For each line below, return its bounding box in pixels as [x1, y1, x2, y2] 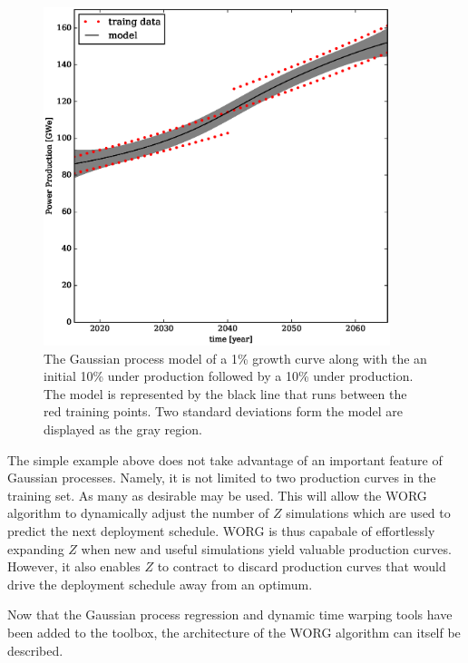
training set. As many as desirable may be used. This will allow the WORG [7, 485, 427, 504]
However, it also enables [7, 557, 141, 576]
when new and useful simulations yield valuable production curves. [81, 539, 452, 558]
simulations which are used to [286, 503, 451, 522]
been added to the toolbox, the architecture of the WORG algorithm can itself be [7, 622, 461, 641]
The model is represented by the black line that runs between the [44, 384, 407, 403]
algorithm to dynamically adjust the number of [7, 503, 269, 522]
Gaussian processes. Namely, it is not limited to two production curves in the [7, 468, 436, 487]
